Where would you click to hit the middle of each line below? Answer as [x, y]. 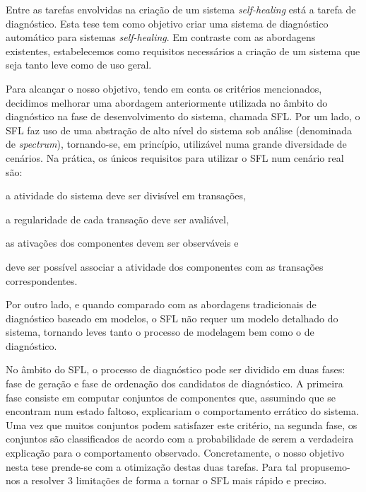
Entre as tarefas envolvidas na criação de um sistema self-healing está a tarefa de [181, 9]
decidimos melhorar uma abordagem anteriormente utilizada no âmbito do [167, 102]
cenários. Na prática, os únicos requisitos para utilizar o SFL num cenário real [175, 157]
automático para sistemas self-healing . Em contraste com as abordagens [161, 37]
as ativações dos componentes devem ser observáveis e [122, 243]
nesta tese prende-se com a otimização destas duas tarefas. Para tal [152, 466]
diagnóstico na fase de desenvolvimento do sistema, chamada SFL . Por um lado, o [183, 116]
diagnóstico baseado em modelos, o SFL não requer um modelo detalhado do [172, 318]
